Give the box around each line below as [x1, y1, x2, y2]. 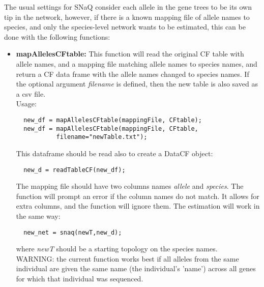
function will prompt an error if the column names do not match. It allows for [16, 190, 259, 201]
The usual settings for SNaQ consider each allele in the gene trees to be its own [4, 2, 252, 12]
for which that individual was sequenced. [16, 273, 143, 283]
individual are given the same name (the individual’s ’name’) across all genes [16, 263, 256, 274]
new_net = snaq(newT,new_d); [23, 228, 122, 236]
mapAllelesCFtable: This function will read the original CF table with [16, 48, 244, 59]
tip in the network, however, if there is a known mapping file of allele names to [4, 11, 250, 22]
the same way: [16, 210, 61, 221]
